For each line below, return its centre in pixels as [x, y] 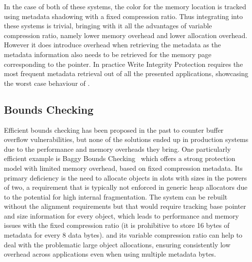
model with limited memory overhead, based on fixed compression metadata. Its [123, 168]
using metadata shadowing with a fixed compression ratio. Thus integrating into [123, 16]
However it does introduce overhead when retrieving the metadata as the [112, 45]
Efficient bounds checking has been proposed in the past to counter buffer [114, 130]
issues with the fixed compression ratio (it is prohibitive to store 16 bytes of [117, 225]
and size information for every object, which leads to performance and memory [121, 215]
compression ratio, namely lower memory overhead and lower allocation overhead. [126, 35]
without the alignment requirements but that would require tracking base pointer [125, 206]
